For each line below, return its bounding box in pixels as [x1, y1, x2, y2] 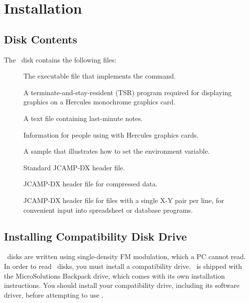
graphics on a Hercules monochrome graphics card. [23, 97, 176, 107]
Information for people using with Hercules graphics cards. [23, 129, 199, 140]
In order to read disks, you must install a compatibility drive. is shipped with [4, 261, 242, 271]
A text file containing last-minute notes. [23, 113, 143, 123]
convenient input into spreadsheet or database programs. [23, 204, 193, 215]
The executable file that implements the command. [23, 71, 176, 81]
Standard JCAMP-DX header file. [23, 162, 125, 172]
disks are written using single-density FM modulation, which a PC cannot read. [7, 251, 246, 262]
